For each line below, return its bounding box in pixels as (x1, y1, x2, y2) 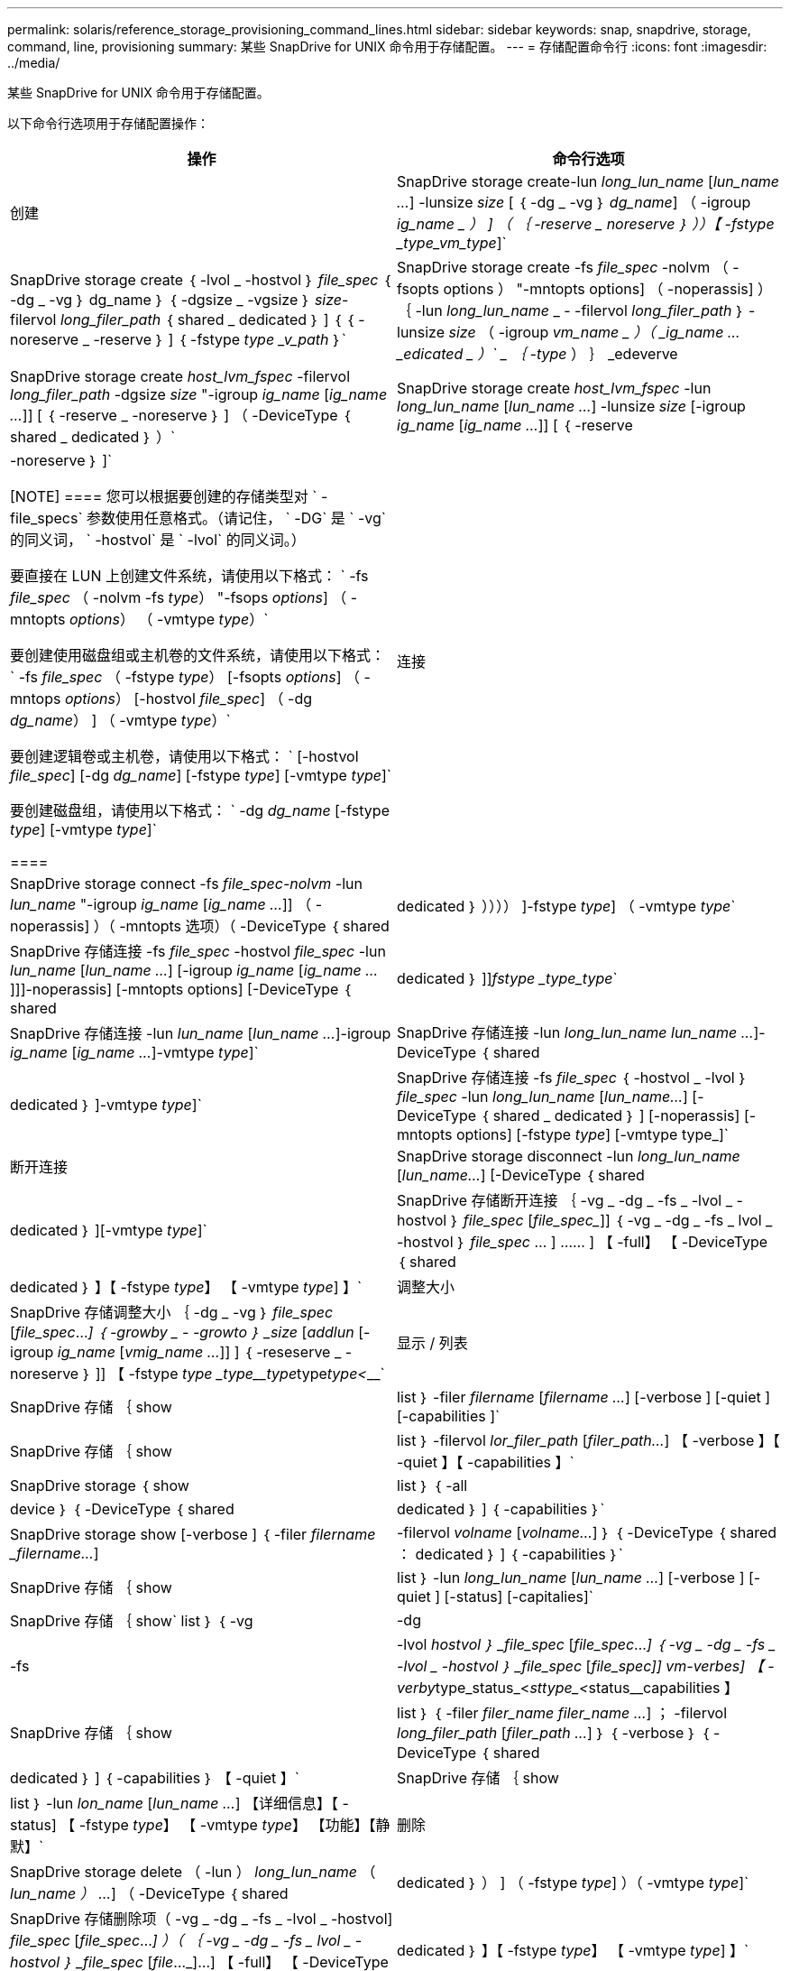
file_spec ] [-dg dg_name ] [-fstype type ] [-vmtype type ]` (10, 766, 392, 784)
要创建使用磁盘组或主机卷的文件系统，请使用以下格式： (10, 646, 386, 664)
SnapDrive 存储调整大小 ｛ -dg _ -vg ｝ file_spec (10, 1303, 334, 1321)
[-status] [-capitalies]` (444, 1587, 593, 1605)
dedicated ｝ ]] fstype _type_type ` (397, 969, 618, 987)
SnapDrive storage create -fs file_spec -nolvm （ (397, 258, 729, 276)
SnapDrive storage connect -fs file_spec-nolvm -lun (10, 874, 363, 893)
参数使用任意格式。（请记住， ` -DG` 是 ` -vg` (87, 509, 386, 527)
